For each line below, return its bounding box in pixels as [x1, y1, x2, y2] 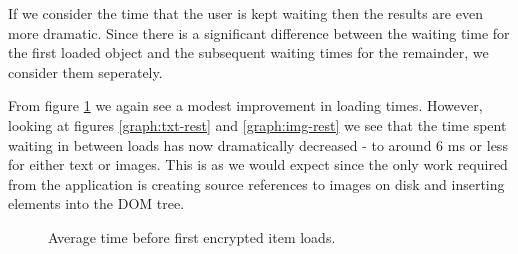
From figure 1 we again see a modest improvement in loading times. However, [8, 95, 483, 116]
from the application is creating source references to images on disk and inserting [8, 173, 505, 194]
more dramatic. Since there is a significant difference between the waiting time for [8, 22, 510, 43]
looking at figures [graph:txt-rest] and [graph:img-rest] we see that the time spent [8, 114, 507, 135]
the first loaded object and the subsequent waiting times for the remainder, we [8, 42, 489, 63]
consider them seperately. [8, 61, 163, 82]
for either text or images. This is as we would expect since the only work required [8, 154, 508, 175]
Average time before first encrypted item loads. [48, 226, 336, 247]
